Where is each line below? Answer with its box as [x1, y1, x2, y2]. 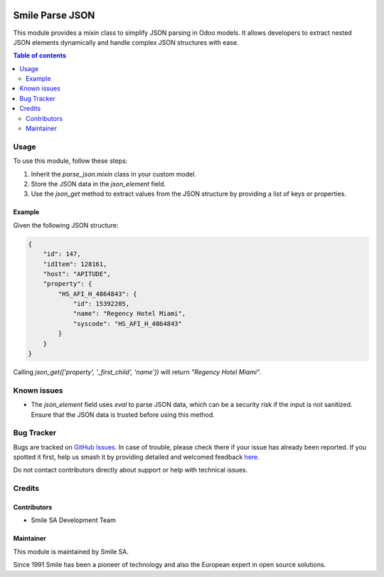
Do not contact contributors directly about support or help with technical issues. [13, 466, 248, 475]
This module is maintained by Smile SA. [13, 547, 129, 556]
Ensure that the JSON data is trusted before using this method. [31, 410, 215, 419]
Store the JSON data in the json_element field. [31, 179, 166, 188]
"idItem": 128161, [43, 260, 107, 268]
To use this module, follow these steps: [13, 157, 128, 165]
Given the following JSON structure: [13, 221, 119, 229]
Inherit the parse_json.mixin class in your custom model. [31, 169, 197, 178]
